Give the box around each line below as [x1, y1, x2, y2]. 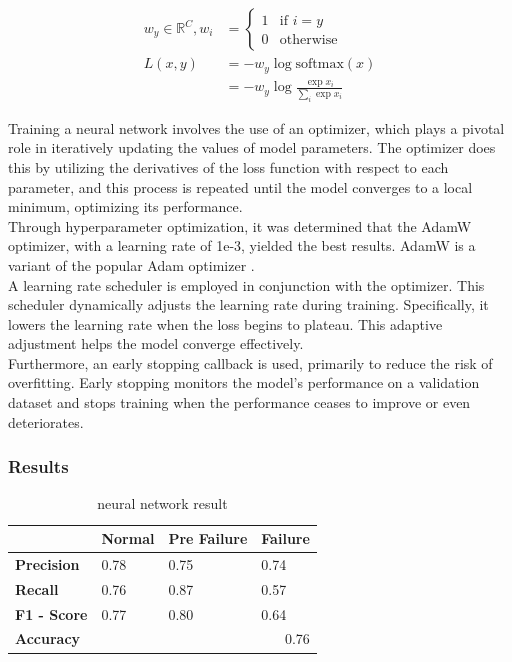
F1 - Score [15, 603, 88, 624]
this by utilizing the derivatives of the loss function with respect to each [8, 156, 449, 177]
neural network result [97, 493, 228, 514]
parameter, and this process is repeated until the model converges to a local [8, 176, 473, 197]
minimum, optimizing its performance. [8, 196, 243, 217]
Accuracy [15, 628, 81, 649]
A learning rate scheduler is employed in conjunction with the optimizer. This [8, 274, 485, 295]
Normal [101, 528, 155, 549]
